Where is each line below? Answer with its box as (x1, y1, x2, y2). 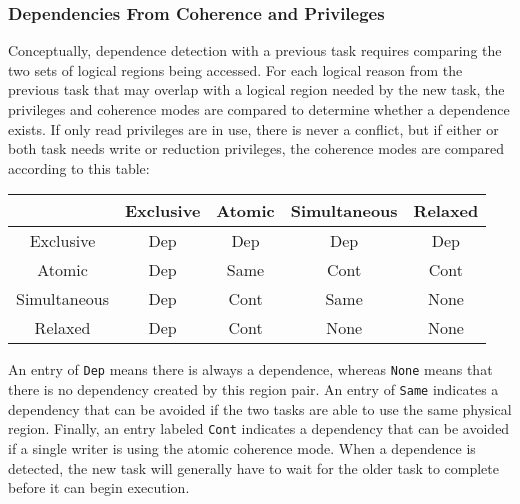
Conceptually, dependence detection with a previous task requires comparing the (8, 40, 502, 61)
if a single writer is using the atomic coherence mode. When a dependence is (8, 437, 476, 458)
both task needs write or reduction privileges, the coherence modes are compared (8, 138, 504, 159)
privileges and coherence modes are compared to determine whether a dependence (8, 99, 510, 119)
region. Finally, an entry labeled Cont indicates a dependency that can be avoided (8, 418, 510, 439)
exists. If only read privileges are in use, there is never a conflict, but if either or (8, 118, 499, 139)
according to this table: (8, 157, 150, 178)
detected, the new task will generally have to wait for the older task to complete (8, 457, 499, 478)
